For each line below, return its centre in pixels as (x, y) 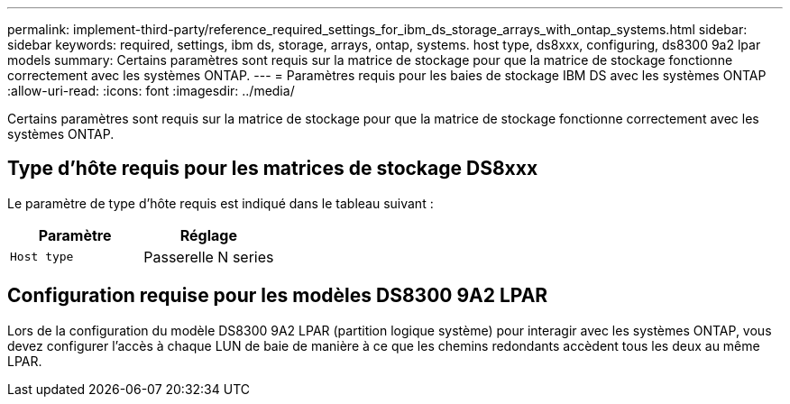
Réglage (208, 235)
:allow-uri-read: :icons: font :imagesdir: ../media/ (151, 91)
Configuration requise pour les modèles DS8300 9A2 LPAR (278, 296)
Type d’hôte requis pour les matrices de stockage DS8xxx (273, 169)
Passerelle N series (209, 257)
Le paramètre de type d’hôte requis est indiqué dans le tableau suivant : (220, 203)
